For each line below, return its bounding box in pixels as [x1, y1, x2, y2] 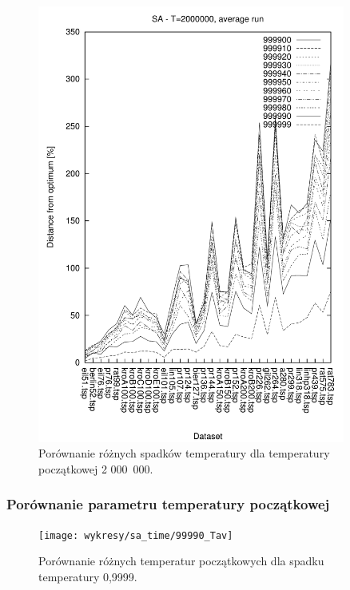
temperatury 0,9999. [38, 568, 137, 584]
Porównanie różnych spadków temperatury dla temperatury [38, 445, 330, 461]
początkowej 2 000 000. [38, 460, 153, 477]
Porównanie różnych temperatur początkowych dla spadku [38, 552, 324, 569]
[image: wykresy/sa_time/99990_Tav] [38, 529, 233, 541]
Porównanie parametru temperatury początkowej [6, 494, 330, 514]
